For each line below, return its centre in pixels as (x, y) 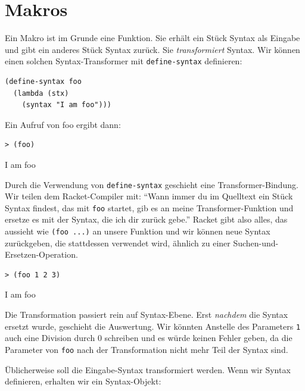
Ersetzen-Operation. (41, 254)
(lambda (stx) (41, 93)
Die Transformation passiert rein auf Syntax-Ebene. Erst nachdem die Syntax (147, 315)
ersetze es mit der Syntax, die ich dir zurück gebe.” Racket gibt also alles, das (146, 219)
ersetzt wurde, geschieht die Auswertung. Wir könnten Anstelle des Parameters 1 (153, 326)
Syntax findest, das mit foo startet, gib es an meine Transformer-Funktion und (149, 207)
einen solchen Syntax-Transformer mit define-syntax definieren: (124, 61)
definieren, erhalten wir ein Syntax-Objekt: (83, 381)
